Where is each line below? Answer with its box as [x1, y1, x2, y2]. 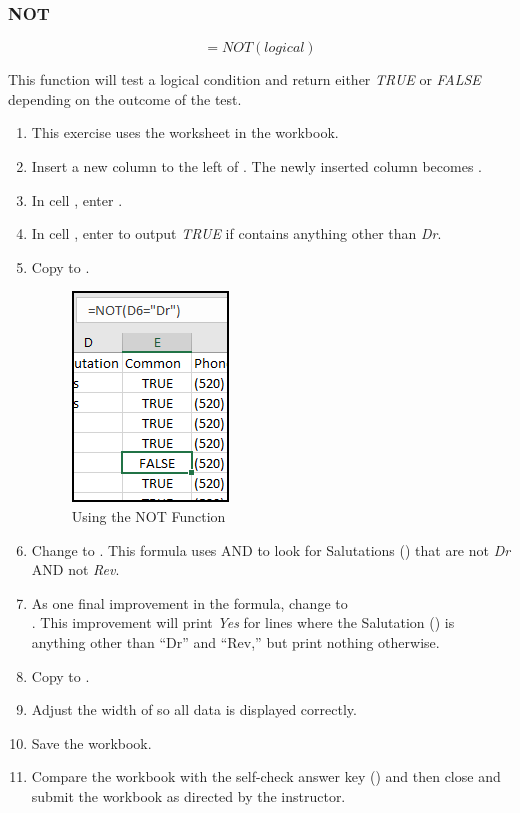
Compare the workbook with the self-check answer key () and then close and [31, 766, 501, 787]
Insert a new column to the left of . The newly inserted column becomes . [31, 156, 482, 176]
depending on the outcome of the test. [8, 88, 242, 109]
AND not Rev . [31, 559, 120, 580]
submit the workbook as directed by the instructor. [31, 785, 346, 806]
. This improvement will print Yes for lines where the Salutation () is [31, 612, 455, 633]
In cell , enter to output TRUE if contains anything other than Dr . [31, 223, 442, 244]
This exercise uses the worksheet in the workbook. [31, 122, 339, 143]
